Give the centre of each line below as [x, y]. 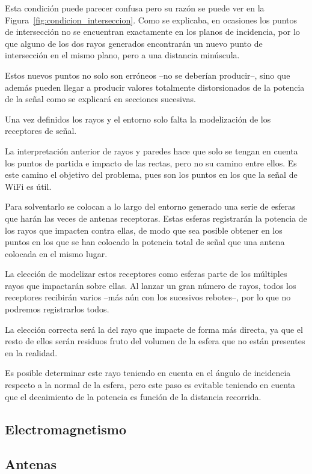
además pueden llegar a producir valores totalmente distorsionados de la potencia [155, 87]
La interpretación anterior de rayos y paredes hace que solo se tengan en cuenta [151, 150]
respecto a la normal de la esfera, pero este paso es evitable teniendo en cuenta [150, 385]
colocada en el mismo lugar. [56, 253]
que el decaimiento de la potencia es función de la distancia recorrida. [133, 396]
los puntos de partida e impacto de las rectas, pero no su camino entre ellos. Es [151, 163]
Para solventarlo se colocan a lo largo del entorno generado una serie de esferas [150, 206]
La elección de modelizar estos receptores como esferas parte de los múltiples [146, 274]
